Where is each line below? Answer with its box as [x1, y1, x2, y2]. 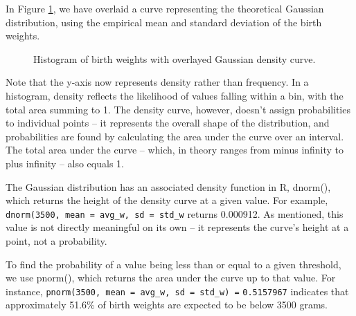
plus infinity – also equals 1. [6, 156, 124, 170]
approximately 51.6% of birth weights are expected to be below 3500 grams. [6, 297, 328, 312]
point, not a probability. [6, 233, 107, 248]
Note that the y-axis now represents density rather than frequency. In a [6, 75, 309, 89]
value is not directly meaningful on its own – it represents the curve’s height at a [6, 220, 349, 234]
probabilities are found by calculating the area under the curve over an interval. [6, 129, 344, 143]
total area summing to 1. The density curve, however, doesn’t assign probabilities [6, 102, 350, 116]
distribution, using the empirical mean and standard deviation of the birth [6, 15, 322, 29]
